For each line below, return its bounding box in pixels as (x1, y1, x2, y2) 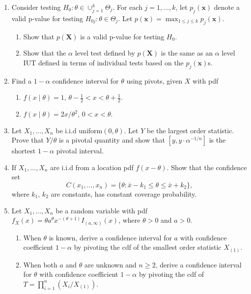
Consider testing (11, 2, 61, 12)
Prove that (11, 135, 44, 145)
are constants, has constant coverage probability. (51, 188, 197, 199)
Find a (11, 75, 32, 86)
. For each (112, 2, 142, 12)
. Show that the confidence (167, 162, 247, 172)
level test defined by (75, 48, 135, 58)
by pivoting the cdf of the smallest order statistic (74, 242, 222, 252)
